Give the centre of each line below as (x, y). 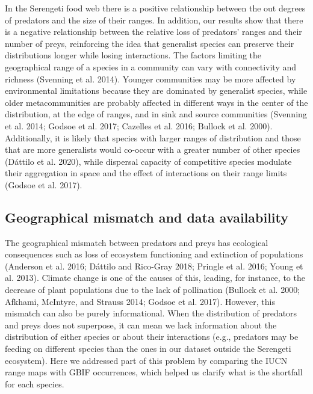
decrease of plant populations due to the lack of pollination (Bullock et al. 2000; (153, 290)
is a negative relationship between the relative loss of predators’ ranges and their (153, 32)
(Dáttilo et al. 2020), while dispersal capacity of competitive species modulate (148, 161)
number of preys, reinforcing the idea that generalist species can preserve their (150, 43)
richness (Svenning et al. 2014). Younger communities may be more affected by (150, 78)
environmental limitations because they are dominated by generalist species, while (156, 91)
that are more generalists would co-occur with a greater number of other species (153, 149)
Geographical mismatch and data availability (147, 217)
